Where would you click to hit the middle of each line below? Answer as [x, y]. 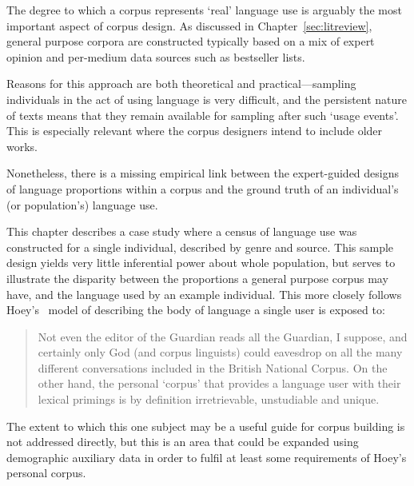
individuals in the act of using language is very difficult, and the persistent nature [207, 99]
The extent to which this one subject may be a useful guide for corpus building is [206, 426]
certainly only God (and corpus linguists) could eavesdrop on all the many [220, 352]
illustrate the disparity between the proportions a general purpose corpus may [197, 278]
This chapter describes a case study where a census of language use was [182, 231]
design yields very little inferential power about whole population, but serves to [201, 263]
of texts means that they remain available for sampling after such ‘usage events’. [203, 115]
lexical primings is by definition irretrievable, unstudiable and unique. [209, 399]
